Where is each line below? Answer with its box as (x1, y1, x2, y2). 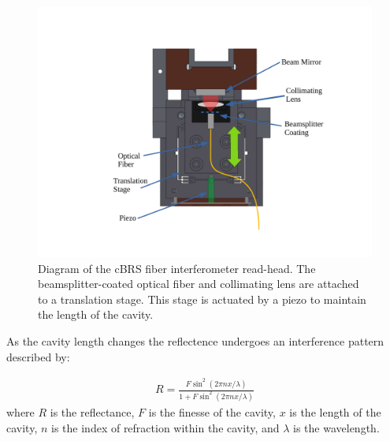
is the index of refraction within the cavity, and (51, 419, 280, 435)
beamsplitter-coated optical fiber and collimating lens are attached (38, 275, 359, 292)
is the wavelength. (293, 419, 380, 435)
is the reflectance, (50, 404, 135, 420)
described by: (6, 348, 70, 364)
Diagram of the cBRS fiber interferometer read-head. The (38, 260, 316, 276)
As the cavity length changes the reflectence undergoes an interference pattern (6, 332, 384, 349)
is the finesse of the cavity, (148, 404, 276, 420)
